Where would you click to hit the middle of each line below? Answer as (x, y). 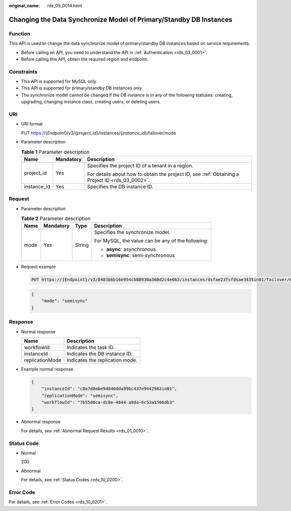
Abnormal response (41, 422)
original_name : (24, 6)
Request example (38, 267)
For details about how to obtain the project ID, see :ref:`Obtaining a (163, 174)
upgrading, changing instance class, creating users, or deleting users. (91, 102)
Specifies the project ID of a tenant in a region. (140, 165)
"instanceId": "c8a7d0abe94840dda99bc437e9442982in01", (109, 389)
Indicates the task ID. (91, 347)
